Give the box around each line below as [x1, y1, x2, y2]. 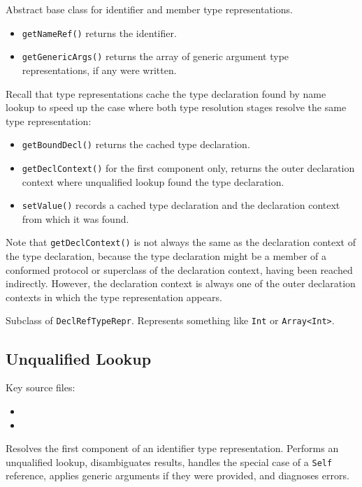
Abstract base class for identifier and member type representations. [6, 2, 293, 16]
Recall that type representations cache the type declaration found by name [6, 86, 326, 101]
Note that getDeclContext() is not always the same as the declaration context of [6, 235, 356, 249]
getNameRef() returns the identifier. [22, 25, 177, 40]
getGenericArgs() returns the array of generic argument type [22, 49, 289, 64]
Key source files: [6, 380, 75, 395]
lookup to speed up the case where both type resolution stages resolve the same [6, 100, 347, 115]
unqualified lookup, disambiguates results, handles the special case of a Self [6, 454, 333, 469]
